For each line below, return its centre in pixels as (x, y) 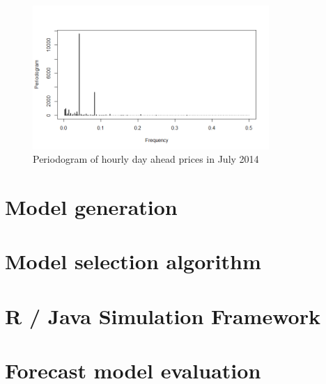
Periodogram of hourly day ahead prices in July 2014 (146, 159)
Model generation (91, 206)
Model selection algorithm (133, 261)
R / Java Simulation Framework (163, 315)
